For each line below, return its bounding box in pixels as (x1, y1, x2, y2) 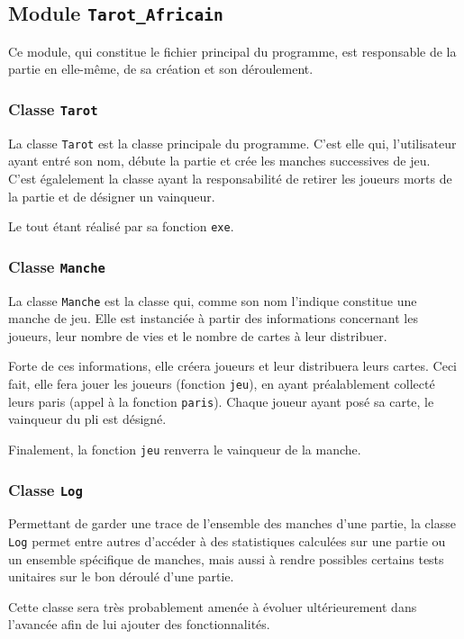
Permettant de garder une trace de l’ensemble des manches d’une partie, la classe (8, 514, 456, 533)
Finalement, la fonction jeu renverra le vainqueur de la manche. (8, 439, 361, 458)
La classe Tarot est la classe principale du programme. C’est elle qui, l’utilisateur (8, 133, 457, 152)
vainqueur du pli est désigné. (8, 409, 167, 428)
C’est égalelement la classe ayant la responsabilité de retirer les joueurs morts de (8, 169, 452, 187)
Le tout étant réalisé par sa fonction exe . (8, 217, 234, 236)
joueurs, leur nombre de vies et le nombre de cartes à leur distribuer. (8, 326, 387, 345)
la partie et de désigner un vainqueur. (8, 186, 215, 205)
